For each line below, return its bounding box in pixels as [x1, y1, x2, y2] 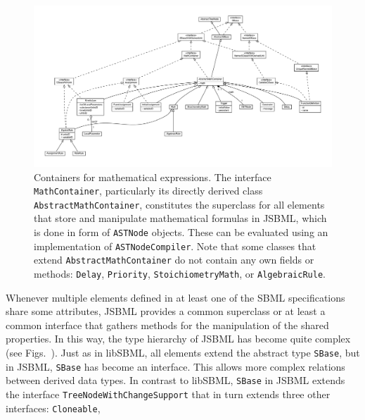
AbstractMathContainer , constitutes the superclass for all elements [34, 197, 325, 211]
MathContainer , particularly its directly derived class [34, 183, 263, 198]
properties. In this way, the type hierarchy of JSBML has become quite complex [6, 331, 351, 346]
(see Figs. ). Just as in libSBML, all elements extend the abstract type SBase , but [6, 345, 360, 360]
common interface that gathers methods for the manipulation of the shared [6, 317, 329, 332]
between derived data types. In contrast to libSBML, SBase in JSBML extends [6, 373, 345, 388]
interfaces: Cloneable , [6, 400, 101, 415]
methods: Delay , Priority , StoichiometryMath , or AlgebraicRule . [34, 266, 326, 281]
